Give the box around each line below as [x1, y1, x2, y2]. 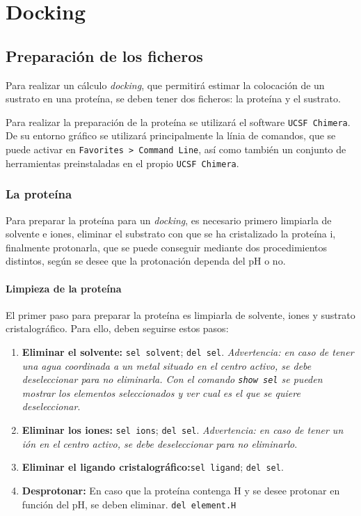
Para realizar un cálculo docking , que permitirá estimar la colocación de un [6, 77, 325, 92]
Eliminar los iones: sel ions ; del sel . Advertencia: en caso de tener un [22, 423, 344, 437]
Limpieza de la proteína [6, 281, 122, 295]
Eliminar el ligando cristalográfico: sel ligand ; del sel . [22, 460, 284, 474]
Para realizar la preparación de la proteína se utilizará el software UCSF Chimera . [6, 114, 351, 129]
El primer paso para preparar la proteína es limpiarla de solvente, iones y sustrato [6, 307, 355, 322]
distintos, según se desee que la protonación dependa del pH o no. [6, 253, 286, 268]
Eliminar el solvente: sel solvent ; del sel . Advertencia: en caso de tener [22, 344, 354, 359]
